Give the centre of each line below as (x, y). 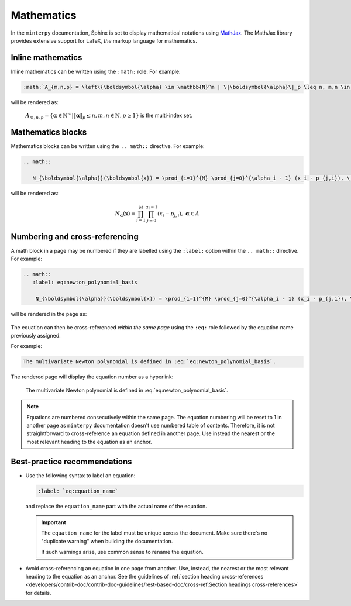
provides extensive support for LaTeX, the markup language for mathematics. (104, 40)
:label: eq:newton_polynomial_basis (85, 283)
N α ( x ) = (125, 214)
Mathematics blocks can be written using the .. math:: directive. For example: (108, 146)
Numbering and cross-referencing (75, 237)
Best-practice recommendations (71, 461)
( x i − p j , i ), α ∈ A (178, 214)
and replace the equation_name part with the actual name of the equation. (116, 506)
